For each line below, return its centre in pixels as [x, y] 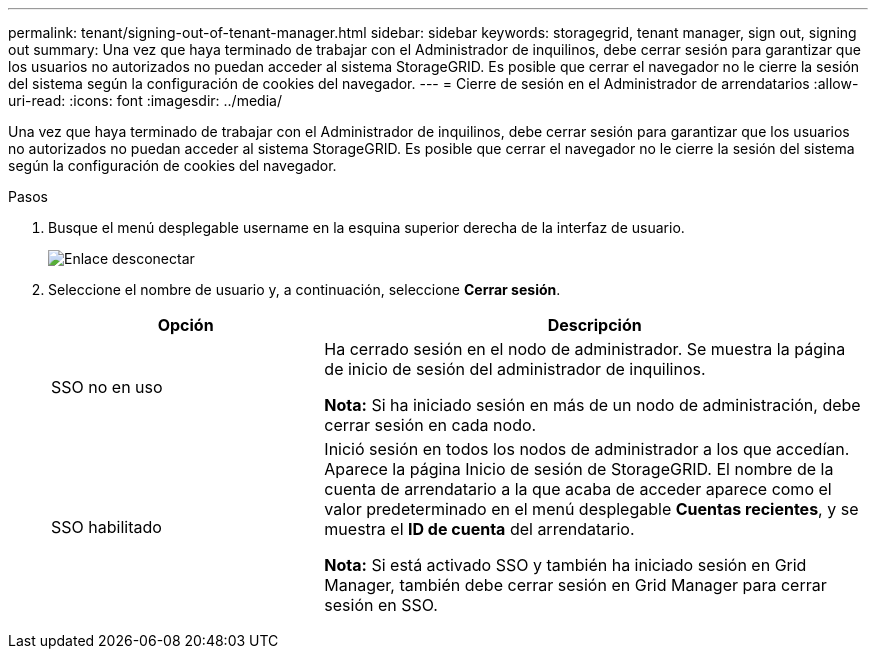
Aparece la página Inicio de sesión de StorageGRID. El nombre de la [579, 469]
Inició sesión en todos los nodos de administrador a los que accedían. [587, 449]
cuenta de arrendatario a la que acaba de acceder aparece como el [578, 489]
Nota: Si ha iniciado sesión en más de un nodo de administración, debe [592, 405]
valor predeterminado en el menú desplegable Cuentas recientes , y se [591, 509]
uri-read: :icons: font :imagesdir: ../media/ [145, 100]
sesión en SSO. [381, 605]
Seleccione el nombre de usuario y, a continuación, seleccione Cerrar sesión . [304, 289]
